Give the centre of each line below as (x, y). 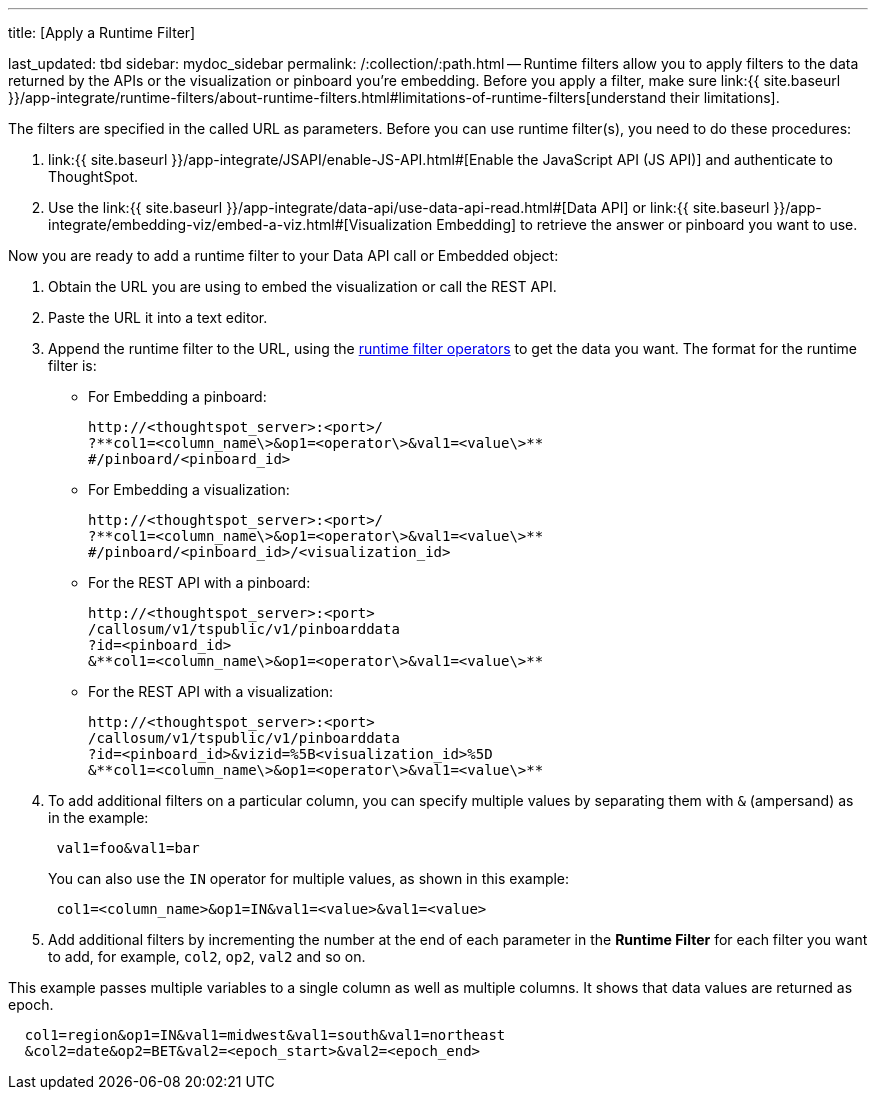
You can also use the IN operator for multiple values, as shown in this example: (309, 878)
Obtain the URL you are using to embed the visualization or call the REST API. (302, 286)
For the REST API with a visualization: (211, 691)
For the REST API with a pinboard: (199, 582)
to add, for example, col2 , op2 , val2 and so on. (207, 956)
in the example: (98, 817)
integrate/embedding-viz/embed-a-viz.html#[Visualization (240, 224)
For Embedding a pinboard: (177, 396)
